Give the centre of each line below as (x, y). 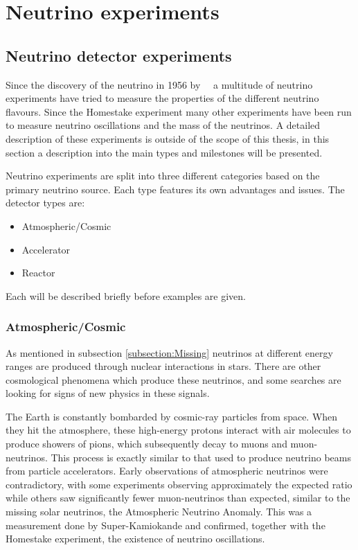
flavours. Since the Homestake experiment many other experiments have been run (179, 111)
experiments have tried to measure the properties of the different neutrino (162, 98)
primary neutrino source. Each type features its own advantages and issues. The (175, 189)
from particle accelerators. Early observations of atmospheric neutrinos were (167, 471)
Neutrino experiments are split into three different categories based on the (163, 176)
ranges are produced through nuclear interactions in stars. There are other (163, 366)
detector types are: (45, 203)
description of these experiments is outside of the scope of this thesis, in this (168, 138)
